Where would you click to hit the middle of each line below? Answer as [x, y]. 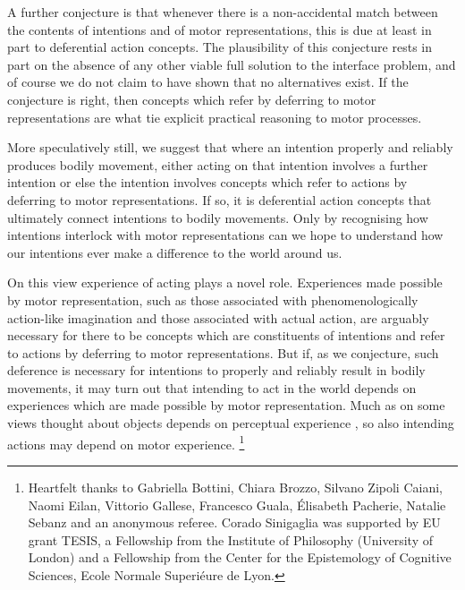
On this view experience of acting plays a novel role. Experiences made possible [225, 282]
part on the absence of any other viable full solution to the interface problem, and [232, 64]
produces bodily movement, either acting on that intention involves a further [218, 164]
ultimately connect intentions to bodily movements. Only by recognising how [218, 217]
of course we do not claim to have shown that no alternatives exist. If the [208, 82]
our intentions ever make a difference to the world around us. [175, 252]
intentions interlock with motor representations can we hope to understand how [225, 235]
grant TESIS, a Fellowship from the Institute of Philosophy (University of [230, 539]
